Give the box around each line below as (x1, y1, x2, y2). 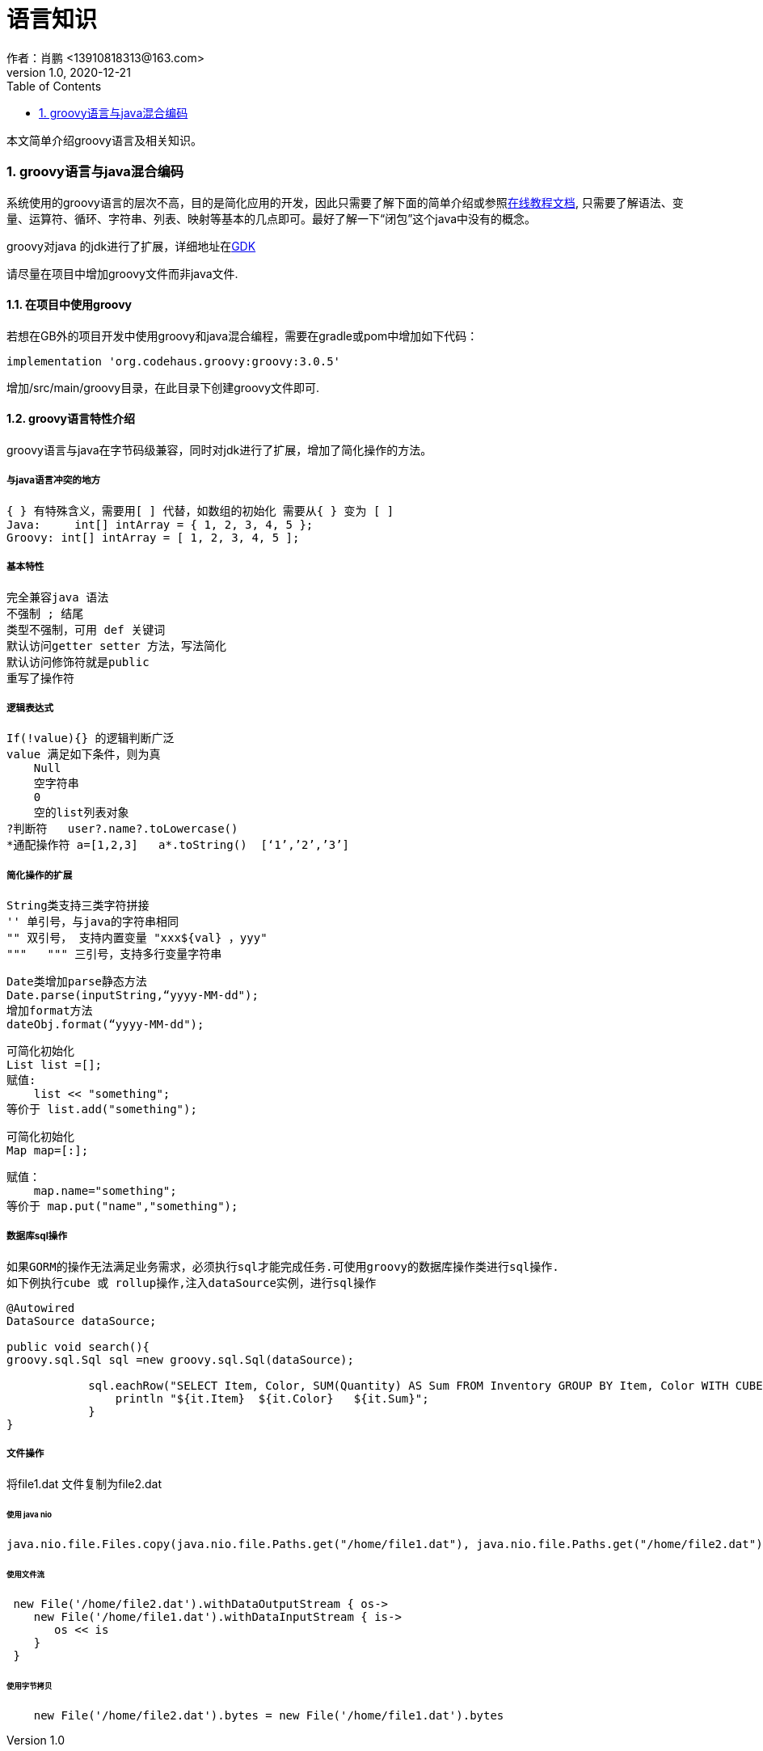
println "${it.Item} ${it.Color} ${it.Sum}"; (115, 1391, 429, 1405)
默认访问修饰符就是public (6, 655, 150, 669)
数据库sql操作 (6, 1230, 68, 1243)
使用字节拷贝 (6, 1681, 53, 1690)
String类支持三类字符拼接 (6, 899, 150, 913)
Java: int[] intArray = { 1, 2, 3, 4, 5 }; (6, 517, 314, 531)
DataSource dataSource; (6, 1314, 157, 1327)
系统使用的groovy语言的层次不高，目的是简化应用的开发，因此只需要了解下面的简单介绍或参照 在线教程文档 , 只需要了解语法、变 (6, 195, 684, 209)
